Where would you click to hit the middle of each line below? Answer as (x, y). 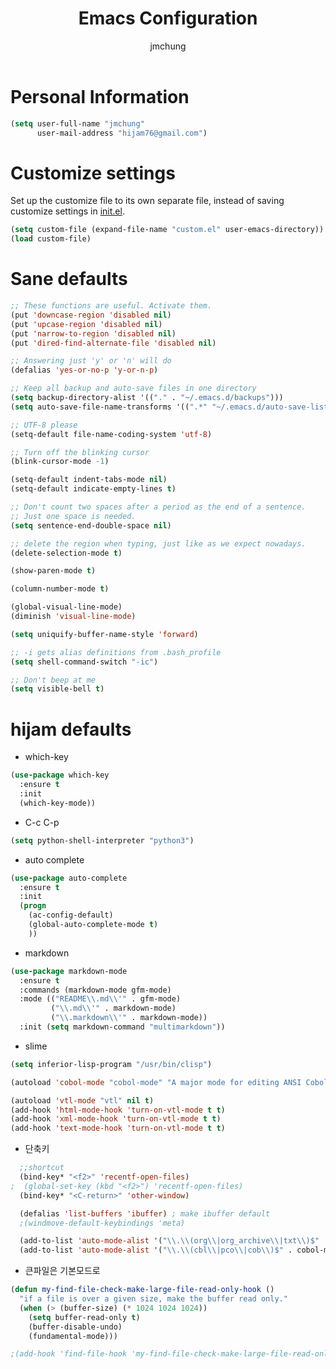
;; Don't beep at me (53, 680)
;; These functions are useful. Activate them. (111, 306)
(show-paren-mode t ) (53, 571)
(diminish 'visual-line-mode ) (73, 617)
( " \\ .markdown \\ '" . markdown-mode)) (129, 1018)
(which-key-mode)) (58, 803)
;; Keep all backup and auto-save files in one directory (133, 388)
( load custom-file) (51, 239)
